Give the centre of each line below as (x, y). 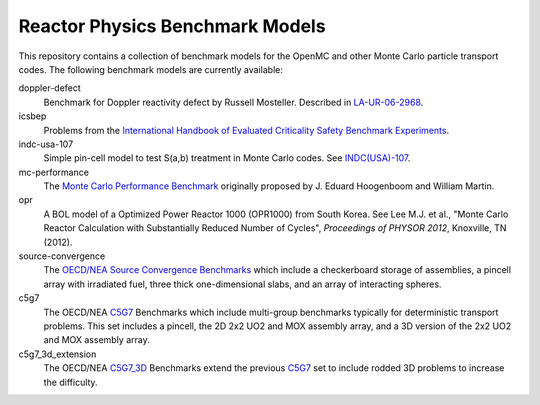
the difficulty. (71, 382)
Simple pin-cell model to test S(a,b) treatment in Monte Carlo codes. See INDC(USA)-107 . (227, 158)
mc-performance (54, 172)
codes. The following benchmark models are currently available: (151, 69)
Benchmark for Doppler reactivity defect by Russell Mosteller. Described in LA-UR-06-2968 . (233, 102)
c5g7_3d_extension (57, 354)
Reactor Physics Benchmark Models (172, 26)
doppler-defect (50, 88)
